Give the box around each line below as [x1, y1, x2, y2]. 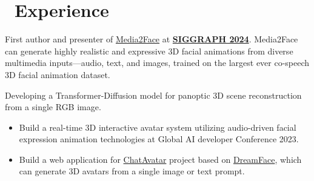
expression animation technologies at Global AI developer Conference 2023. [19, 133, 299, 145]
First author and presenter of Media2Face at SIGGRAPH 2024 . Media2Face [5, 33, 298, 45]
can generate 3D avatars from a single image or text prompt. [19, 165, 245, 177]
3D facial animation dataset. [5, 68, 110, 81]
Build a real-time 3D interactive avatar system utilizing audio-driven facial [19, 120, 296, 133]
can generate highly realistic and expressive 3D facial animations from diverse [5, 44, 293, 57]
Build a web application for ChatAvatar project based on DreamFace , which [19, 153, 302, 165]
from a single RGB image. [5, 100, 101, 113]
